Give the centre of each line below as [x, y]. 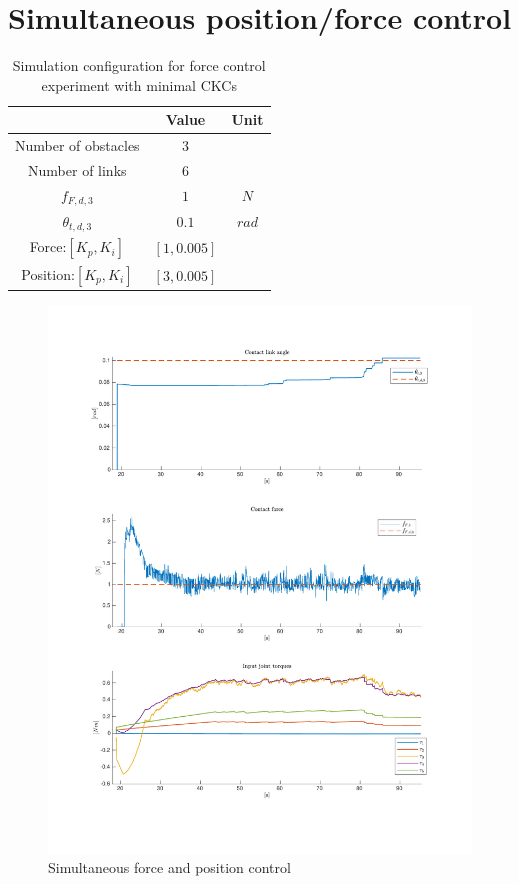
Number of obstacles [77, 145]
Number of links [77, 170]
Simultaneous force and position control [169, 867]
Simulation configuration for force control [139, 65]
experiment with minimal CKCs [139, 84]
